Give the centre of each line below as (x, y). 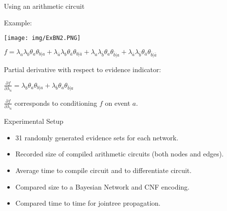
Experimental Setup (34, 121)
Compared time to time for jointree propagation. (88, 203)
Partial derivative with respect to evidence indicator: (83, 69)
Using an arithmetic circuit (44, 6)
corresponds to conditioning (56, 103)
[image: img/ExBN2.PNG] (42, 38)
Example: (18, 22)
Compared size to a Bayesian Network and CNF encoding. (102, 186)
